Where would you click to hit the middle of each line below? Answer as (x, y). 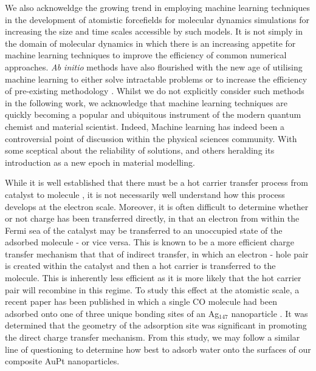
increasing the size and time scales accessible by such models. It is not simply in (154, 31)
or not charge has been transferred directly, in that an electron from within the (152, 218)
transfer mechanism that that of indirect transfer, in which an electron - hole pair (157, 254)
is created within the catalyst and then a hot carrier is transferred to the (140, 266)
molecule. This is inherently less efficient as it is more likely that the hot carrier (153, 278)
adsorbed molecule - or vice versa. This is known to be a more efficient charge (150, 242)
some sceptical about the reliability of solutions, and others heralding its (140, 150)
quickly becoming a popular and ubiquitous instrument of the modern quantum (153, 114)
